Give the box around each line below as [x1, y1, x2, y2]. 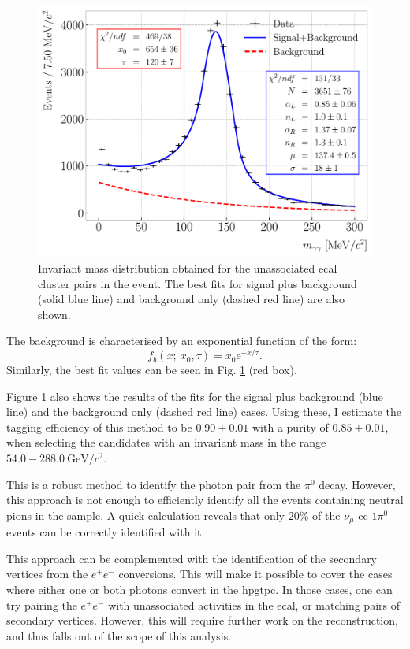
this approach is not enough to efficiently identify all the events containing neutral [6, 491, 404, 508]
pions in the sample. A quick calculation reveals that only [6, 506, 285, 523]
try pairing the [6, 596, 77, 613]
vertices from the [6, 566, 88, 582]
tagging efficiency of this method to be [6, 418, 192, 435]
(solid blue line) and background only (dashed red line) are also [38, 291, 345, 307]
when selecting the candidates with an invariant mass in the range [6, 434, 326, 451]
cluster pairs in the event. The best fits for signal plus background [38, 275, 357, 291]
